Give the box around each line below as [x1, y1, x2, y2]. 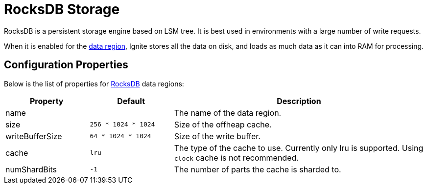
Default [117, 96, 145, 106]
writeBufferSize [5, 131, 62, 141]
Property [29, 96, 64, 106]
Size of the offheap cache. [174, 119, 272, 129]
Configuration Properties [4, 59, 128, 71]
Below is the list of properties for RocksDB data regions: [4, 79, 184, 88]
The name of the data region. [174, 107, 282, 118]
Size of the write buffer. [174, 131, 261, 141]
